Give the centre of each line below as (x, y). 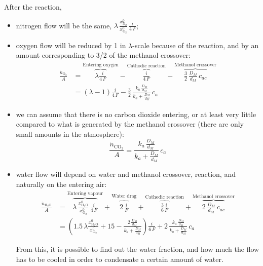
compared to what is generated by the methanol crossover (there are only (130, 124)
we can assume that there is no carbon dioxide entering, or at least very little (136, 114)
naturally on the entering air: (61, 184)
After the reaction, (33, 7)
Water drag (124, 196)
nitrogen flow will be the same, (64, 25)
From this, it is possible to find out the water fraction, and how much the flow (138, 249)
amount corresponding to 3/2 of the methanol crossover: (103, 55)
